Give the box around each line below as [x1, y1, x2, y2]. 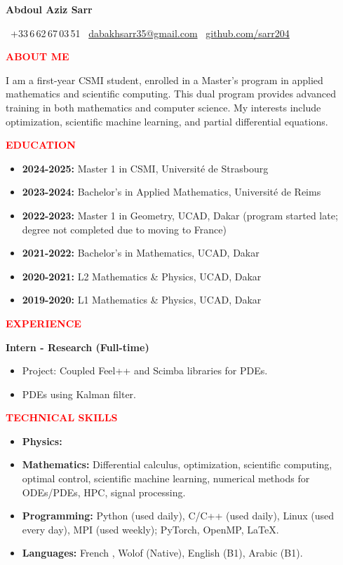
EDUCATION [6, 137, 76, 152]
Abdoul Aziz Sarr [6, 2, 93, 16]
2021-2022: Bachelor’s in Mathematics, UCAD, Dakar [22, 245, 260, 260]
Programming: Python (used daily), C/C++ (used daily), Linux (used [22, 508, 335, 523]
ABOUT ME [6, 49, 69, 64]
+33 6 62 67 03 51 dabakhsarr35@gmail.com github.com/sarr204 [10, 25, 290, 40]
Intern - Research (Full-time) [6, 339, 149, 354]
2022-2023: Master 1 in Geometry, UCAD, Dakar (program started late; [22, 207, 338, 222]
